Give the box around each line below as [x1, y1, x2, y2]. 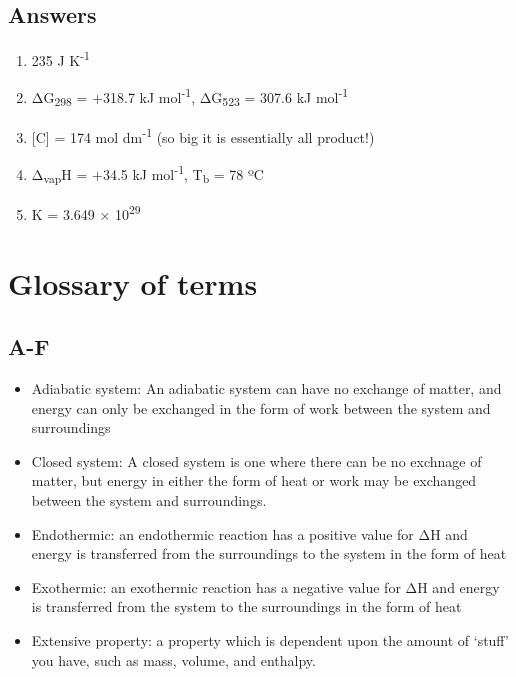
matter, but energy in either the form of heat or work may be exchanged [31, 470, 477, 491]
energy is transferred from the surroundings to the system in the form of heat [31, 543, 507, 564]
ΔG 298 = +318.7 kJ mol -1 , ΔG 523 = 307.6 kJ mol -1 [31, 84, 349, 110]
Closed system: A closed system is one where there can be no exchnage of [31, 450, 482, 471]
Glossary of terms [8, 262, 258, 303]
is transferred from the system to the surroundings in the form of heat [31, 596, 462, 617]
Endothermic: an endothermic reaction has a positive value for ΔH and [31, 523, 468, 544]
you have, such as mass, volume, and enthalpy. [31, 649, 316, 670]
